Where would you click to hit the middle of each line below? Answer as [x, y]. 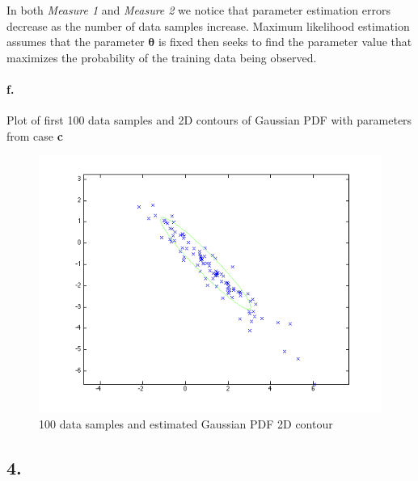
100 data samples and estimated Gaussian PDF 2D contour [186, 423]
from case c [35, 135]
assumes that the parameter [76, 42]
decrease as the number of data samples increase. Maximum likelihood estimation [208, 25]
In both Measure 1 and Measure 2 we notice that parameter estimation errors [198, 10]
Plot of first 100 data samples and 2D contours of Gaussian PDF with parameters [209, 120]
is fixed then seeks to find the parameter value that [285, 42]
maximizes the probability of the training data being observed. [162, 57]
